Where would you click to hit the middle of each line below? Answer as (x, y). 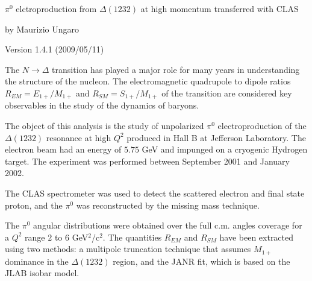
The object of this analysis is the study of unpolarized (105, 126)
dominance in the (37, 261)
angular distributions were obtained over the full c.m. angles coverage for (168, 225)
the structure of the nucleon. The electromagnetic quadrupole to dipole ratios (148, 81)
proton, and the (34, 205)
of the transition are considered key (227, 93)
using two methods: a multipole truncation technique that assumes (128, 249)
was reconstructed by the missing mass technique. (168, 205)
